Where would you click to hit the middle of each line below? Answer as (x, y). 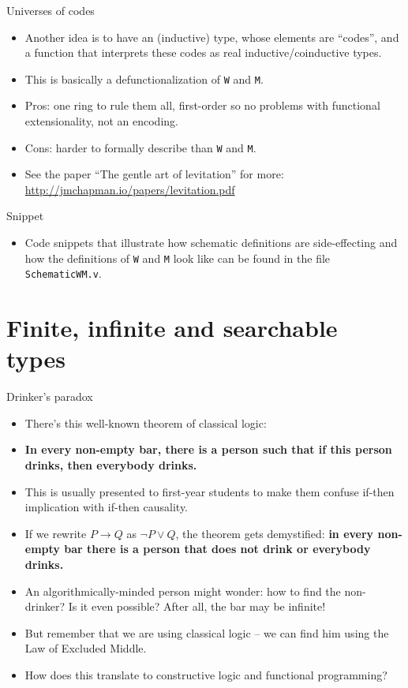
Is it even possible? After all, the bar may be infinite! (197, 606)
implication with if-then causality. (107, 507)
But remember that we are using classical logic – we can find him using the (207, 632)
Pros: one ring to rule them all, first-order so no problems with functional (202, 105)
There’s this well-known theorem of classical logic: (146, 423)
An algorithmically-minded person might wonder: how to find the (183, 591)
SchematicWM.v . (63, 273)
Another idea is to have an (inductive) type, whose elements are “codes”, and (212, 37)
